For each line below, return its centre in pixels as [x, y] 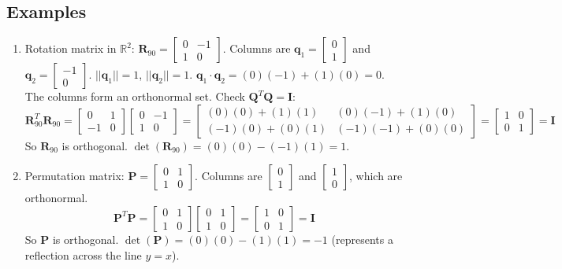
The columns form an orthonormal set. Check [135, 96]
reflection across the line [83, 254]
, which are [376, 176]
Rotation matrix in [71, 48]
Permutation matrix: [74, 176]
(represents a [362, 239]
